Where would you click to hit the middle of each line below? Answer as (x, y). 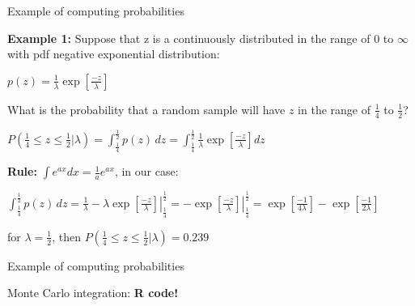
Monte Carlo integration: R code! (93, 293)
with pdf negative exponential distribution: (114, 54)
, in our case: (146, 171)
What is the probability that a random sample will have (146, 109)
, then (66, 236)
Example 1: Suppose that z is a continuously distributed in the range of (189, 38)
